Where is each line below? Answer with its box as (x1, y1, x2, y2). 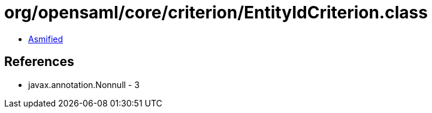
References (4, 54, 74, 70)
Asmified (28, 33, 64, 44)
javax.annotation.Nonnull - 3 (28, 79, 140, 90)
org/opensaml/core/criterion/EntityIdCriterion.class (4, 2, 428, 23)
